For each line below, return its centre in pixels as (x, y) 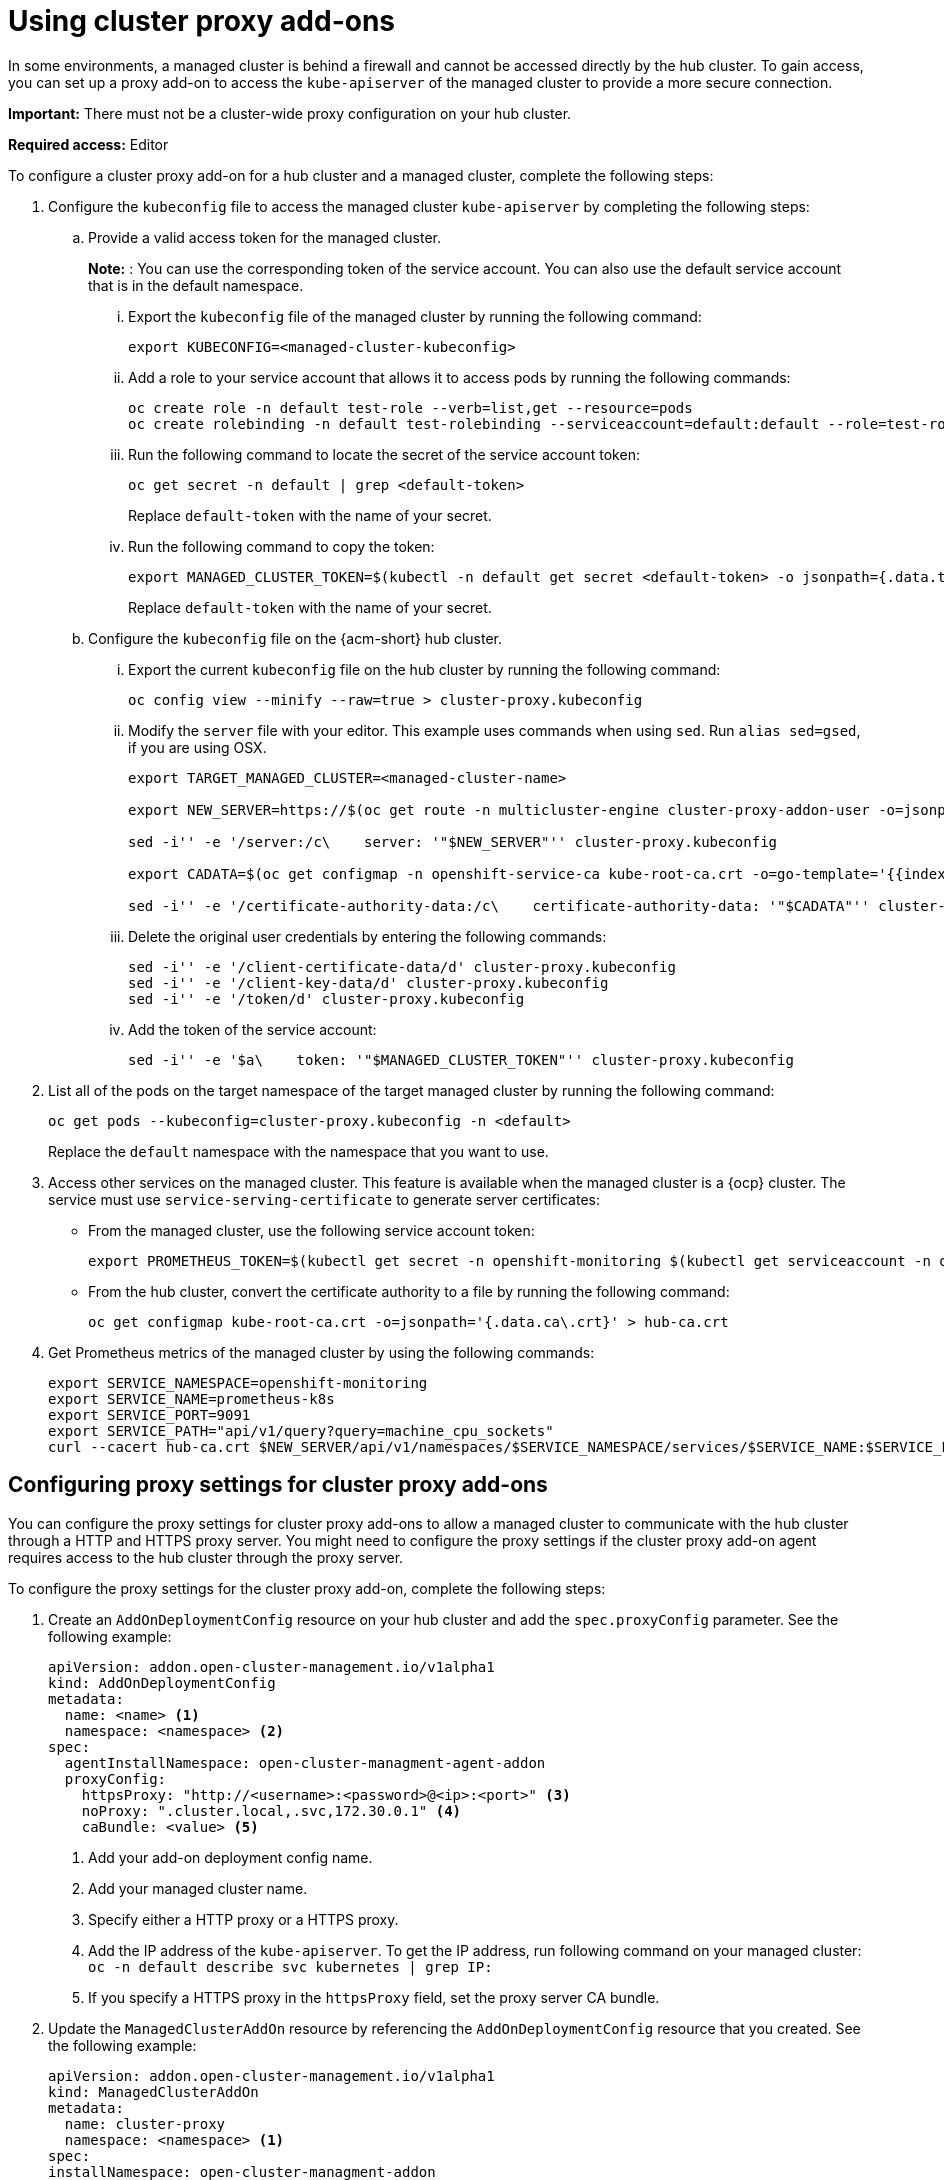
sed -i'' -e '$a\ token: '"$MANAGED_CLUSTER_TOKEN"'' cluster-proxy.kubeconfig (461, 1059)
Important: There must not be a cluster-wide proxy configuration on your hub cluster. (290, 113)
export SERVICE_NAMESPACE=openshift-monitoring (238, 1382)
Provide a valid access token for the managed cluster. (265, 237)
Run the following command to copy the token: (281, 546)
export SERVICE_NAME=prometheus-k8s (191, 1398)
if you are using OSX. (197, 747)
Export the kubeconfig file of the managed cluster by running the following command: (415, 316)
